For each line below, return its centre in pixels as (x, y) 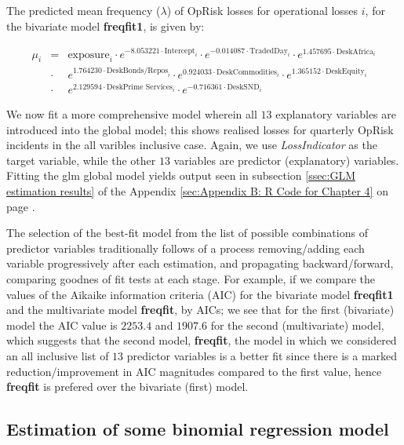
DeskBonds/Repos (137, 71)
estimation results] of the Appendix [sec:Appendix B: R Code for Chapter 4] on (197, 191)
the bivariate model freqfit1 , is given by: (106, 26)
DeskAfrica (355, 51)
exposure (89, 55)
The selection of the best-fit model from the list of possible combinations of (187, 233)
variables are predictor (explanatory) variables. (286, 160)
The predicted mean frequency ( (84, 10)
